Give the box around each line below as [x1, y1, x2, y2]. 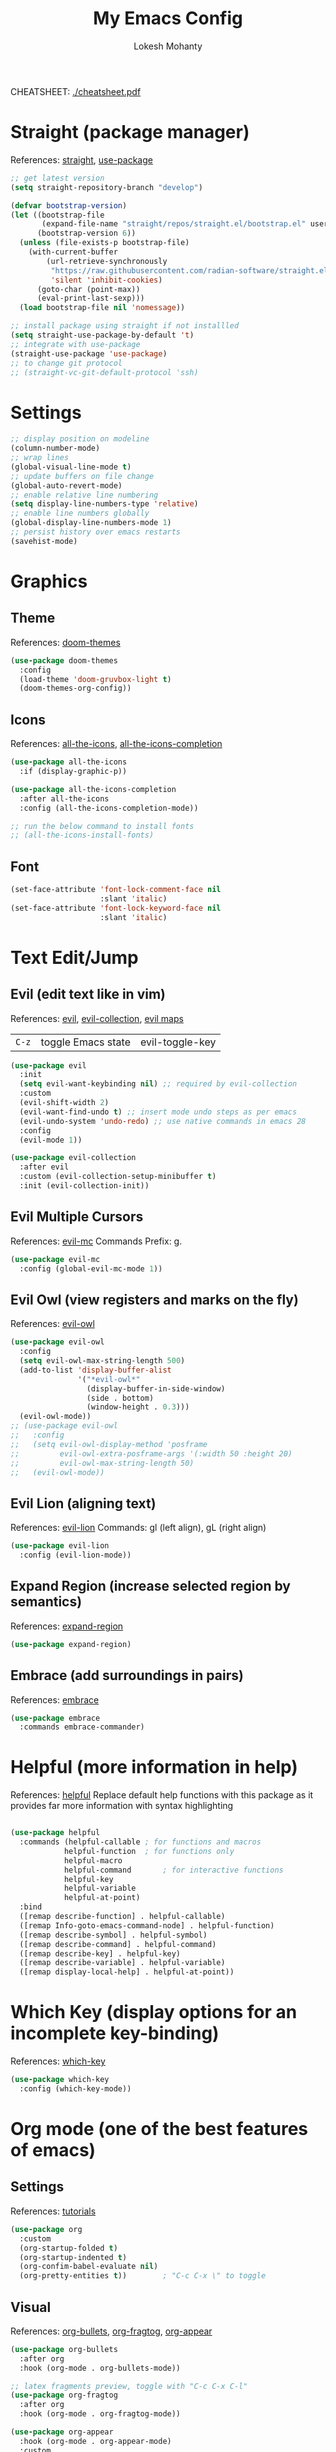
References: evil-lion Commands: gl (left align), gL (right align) [10, 1522, 267, 1534]
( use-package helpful [10, 1828, 101, 1838]
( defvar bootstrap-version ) [10, 200, 128, 211]
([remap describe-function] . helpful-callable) [19, 1912, 226, 1922]
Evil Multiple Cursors [10, 1208, 144, 1226]
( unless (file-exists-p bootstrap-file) [19, 238, 190, 248]
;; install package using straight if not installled [10, 321, 240, 331]
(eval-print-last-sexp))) [36, 293, 145, 304]
